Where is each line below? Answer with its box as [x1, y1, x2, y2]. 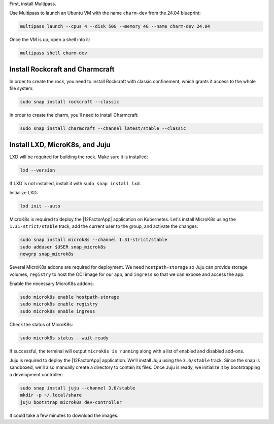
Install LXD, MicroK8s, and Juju [9, 140, 111, 149]
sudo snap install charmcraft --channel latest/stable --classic [20, 126, 186, 131]
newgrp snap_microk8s [20, 251, 74, 257]
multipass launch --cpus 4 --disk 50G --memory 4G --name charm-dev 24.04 [20, 23, 211, 29]
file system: [9, 85, 34, 91]
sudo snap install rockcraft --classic [20, 99, 119, 105]
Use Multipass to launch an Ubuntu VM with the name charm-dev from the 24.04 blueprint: [9, 10, 201, 16]
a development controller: [9, 371, 63, 377]
